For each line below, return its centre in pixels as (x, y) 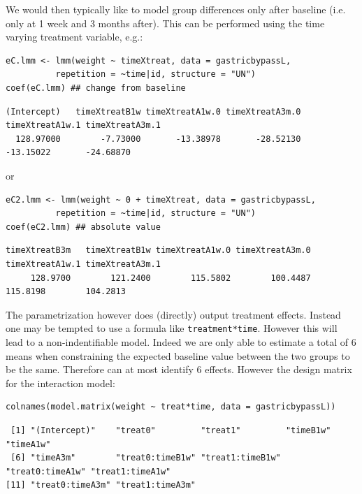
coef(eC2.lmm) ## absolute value (83, 227)
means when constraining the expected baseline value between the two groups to (178, 355)
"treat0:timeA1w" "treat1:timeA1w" (88, 471)
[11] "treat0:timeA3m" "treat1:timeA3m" (101, 485)
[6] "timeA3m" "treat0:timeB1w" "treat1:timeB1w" (146, 458)
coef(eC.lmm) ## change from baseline (96, 88)
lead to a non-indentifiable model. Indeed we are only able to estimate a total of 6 (181, 341)
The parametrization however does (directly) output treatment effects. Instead (173, 314)
